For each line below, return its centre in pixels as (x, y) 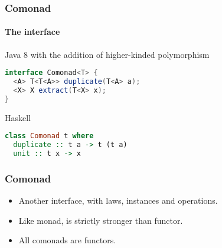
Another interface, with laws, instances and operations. (118, 200)
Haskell (18, 117)
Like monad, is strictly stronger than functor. (101, 220)
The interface (32, 32)
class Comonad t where (49, 136)
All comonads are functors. (67, 240)
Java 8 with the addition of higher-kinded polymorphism (107, 54)
